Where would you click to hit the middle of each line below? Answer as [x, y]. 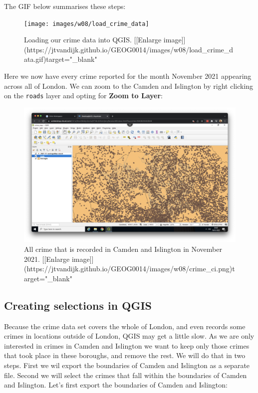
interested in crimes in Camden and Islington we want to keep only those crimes [127, 345]
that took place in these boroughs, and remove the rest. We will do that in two [125, 355]
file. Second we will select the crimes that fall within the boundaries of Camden [126, 375]
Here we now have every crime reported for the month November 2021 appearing [128, 76]
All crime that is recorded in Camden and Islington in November [123, 249]
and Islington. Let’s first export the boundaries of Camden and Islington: [116, 385]
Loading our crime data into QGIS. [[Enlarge [93, 40]
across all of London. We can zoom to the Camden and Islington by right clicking [129, 86]
